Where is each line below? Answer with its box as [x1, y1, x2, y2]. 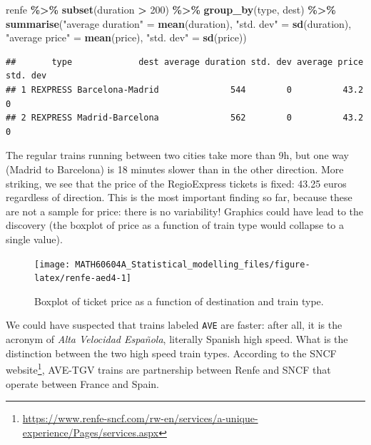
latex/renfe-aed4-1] [34, 273, 132, 284]
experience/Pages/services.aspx [22, 424, 159, 439]
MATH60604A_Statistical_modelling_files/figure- [75, 259, 310, 270]
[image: [34, 259, 71, 270]
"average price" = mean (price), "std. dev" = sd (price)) [6, 30, 247, 45]
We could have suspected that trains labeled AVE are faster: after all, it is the [6, 317, 342, 332]
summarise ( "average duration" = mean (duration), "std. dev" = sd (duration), [6, 16, 352, 31]
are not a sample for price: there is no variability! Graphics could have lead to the [6, 203, 364, 218]
